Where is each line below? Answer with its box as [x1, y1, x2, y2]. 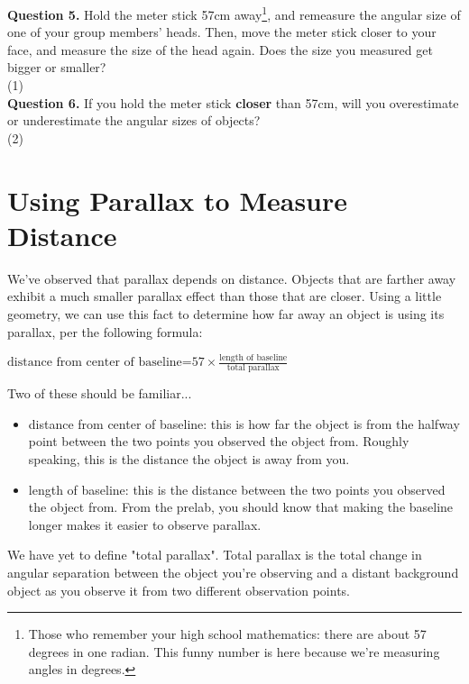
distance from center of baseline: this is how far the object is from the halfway [28, 414, 460, 433]
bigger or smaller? [7, 58, 106, 77]
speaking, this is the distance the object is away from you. [28, 450, 350, 469]
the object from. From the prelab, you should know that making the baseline [28, 497, 454, 516]
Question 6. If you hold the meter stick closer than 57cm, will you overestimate [7, 93, 459, 112]
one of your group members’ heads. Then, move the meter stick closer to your [7, 23, 437, 41]
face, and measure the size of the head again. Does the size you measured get [7, 40, 433, 59]
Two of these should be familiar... [7, 384, 192, 403]
